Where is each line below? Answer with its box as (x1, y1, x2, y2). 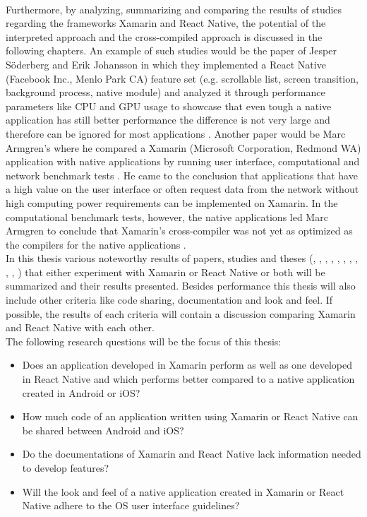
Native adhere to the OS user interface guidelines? (22, 498, 240, 513)
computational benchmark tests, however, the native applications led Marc (6, 209, 328, 224)
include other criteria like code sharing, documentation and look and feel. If (6, 292, 333, 307)
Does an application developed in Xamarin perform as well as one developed (22, 357, 353, 372)
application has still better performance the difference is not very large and (6, 112, 330, 127)
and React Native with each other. (6, 320, 155, 335)
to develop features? (22, 460, 109, 475)
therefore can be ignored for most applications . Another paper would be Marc (6, 126, 346, 141)
